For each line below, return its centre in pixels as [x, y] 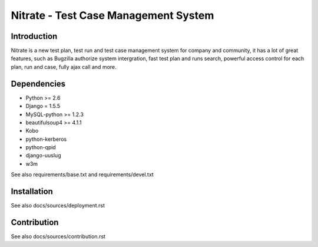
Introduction [34, 36]
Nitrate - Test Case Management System [112, 15]
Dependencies [38, 83]
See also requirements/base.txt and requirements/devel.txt [82, 174]
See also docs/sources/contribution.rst [58, 236]
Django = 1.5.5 [43, 106]
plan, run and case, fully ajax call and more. [64, 67]
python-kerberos [46, 139]
